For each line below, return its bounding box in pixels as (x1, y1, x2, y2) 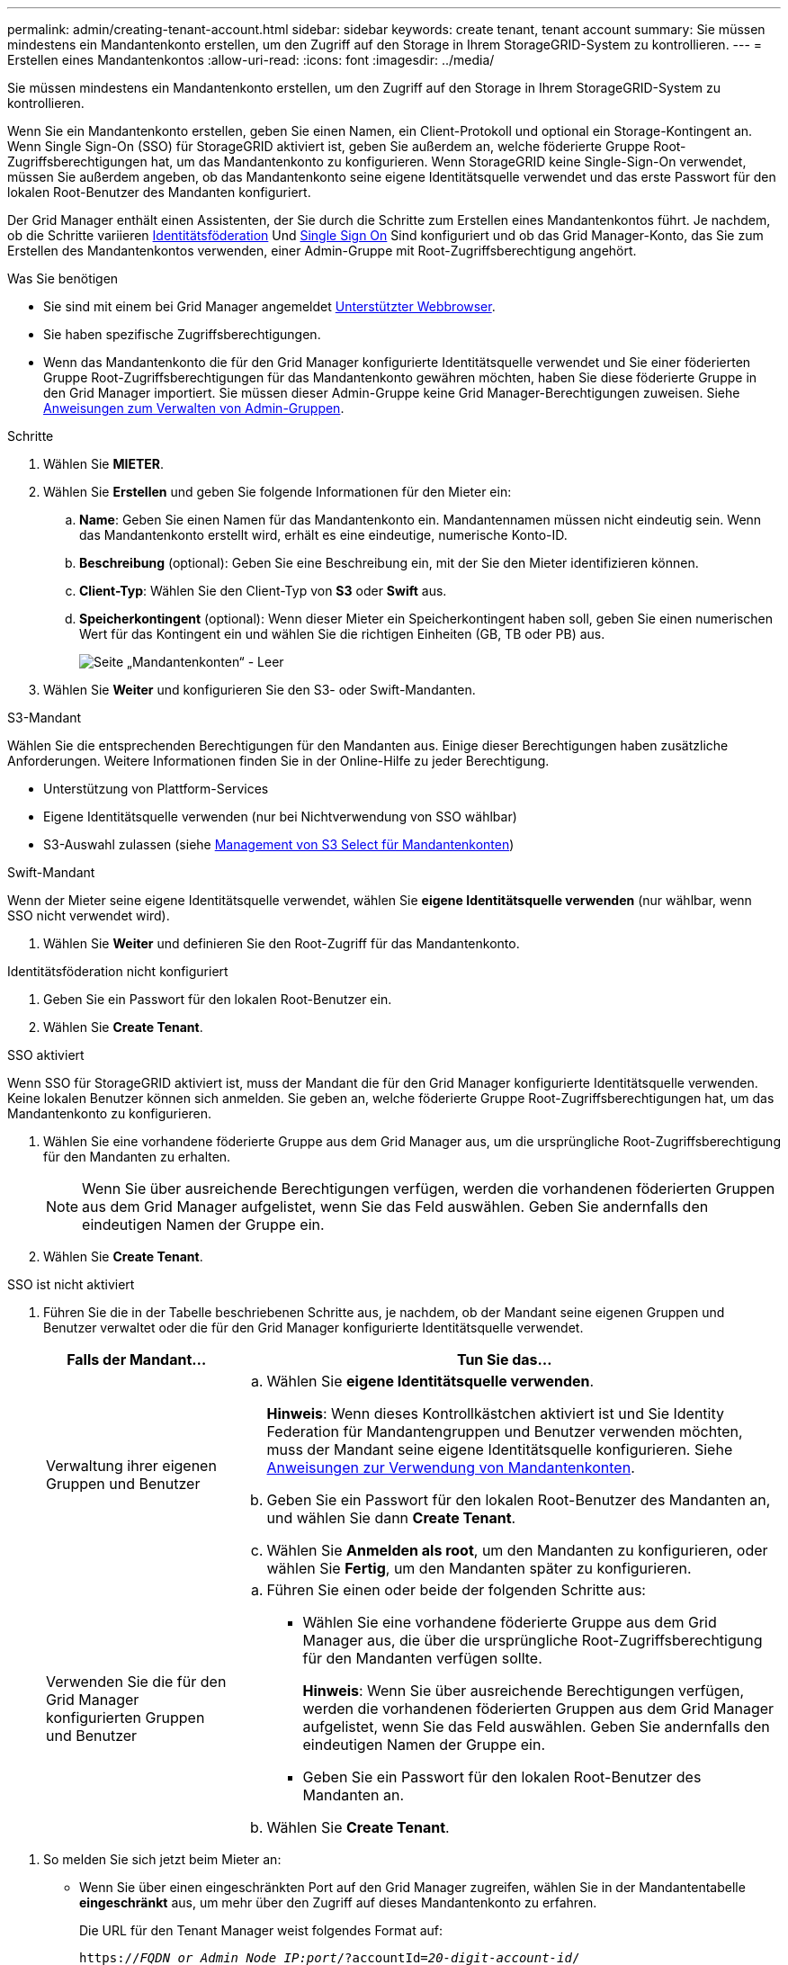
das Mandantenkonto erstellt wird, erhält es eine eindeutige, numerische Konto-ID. (79, 527, 568, 543)
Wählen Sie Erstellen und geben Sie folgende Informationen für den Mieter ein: (43, 484, 512, 499)
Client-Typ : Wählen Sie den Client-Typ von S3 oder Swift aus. (79, 583, 447, 598)
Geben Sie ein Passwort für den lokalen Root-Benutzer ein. (43, 991, 392, 1007)
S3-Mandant (7, 710, 82, 725)
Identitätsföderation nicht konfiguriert (7, 964, 228, 979)
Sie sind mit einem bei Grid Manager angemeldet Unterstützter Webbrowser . (43, 299, 496, 314)
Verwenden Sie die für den (46, 1673, 227, 1691)
